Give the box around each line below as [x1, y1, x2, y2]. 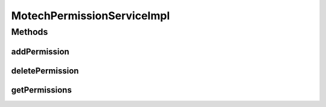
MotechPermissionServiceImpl [11, 9, 170, 22]
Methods [11, 26, 48, 37]
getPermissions [11, 85, 72, 95]
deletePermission [11, 66, 79, 76]
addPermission [11, 46, 69, 57]
